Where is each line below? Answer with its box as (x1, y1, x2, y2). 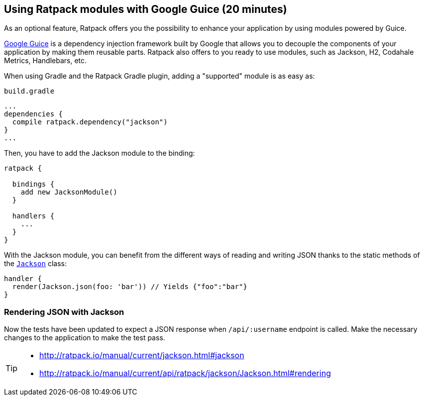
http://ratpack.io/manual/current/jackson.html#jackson (39, 350, 244, 361)
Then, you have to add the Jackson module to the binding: (4, 149, 195, 158)
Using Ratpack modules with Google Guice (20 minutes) (4, 3, 287, 15)
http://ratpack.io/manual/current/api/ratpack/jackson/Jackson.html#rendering (39, 368, 331, 379)
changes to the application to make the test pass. (4, 333, 165, 342)
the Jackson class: (4, 259, 67, 268)
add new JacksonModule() (20, 188, 117, 197)
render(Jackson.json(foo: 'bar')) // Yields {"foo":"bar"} (12, 283, 247, 291)
